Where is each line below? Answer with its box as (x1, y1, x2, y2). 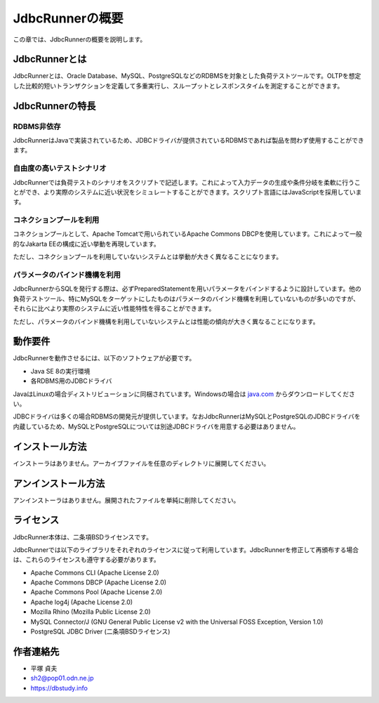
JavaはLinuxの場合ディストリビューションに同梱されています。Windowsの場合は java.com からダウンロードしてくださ (13, 390, 356, 398)
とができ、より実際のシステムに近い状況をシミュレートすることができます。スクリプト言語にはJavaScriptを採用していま (13, 188, 362, 196)
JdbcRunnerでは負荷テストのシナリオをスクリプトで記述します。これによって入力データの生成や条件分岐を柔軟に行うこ (13, 178, 361, 186)
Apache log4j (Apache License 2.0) (30, 598, 133, 606)
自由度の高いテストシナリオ (13, 164, 107, 173)
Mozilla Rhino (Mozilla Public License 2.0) (30, 607, 151, 616)
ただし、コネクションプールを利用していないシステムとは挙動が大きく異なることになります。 (13, 253, 283, 261)
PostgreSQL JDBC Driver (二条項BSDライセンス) (30, 627, 171, 636)
